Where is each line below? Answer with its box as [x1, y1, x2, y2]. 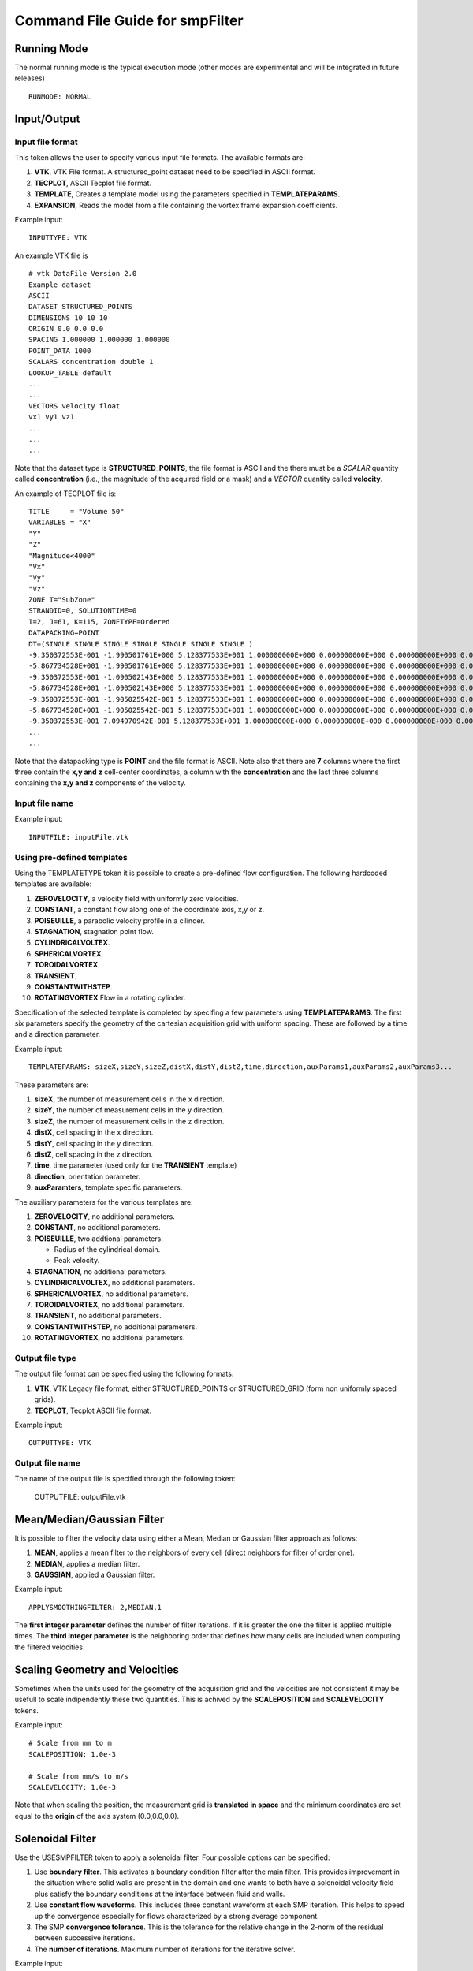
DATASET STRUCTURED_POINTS [28, 302, 133, 311]
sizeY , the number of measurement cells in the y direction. [34, 1105, 225, 1115]
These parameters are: [14, 1080, 89, 1090]
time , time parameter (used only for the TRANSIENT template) [34, 1161, 237, 1170]
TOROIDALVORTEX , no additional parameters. [34, 1300, 185, 1310]
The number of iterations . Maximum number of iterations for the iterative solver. [34, 1944, 296, 1954]
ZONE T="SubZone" [28, 595, 95, 605]
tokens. [14, 1705, 39, 1715]
